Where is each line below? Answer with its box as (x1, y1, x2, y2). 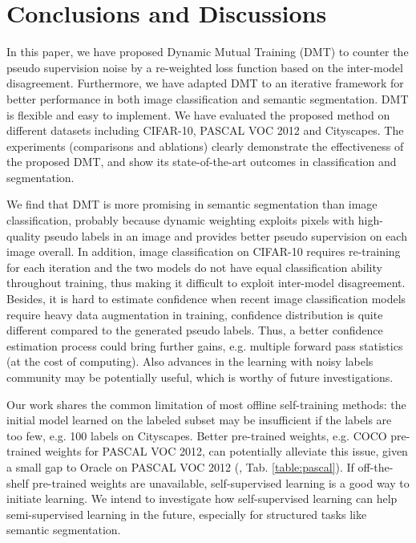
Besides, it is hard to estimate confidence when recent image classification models (6, 290, 406, 307)
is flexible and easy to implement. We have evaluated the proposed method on (6, 106, 390, 123)
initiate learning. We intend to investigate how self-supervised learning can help (6, 490, 398, 507)
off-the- (357, 458, 394, 475)
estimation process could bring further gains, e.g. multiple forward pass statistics (6, 337, 403, 354)
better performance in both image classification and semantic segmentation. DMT (6, 90, 409, 107)
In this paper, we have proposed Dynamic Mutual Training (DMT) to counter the (6, 43, 409, 60)
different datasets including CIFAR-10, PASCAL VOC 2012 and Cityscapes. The (6, 122, 404, 139)
